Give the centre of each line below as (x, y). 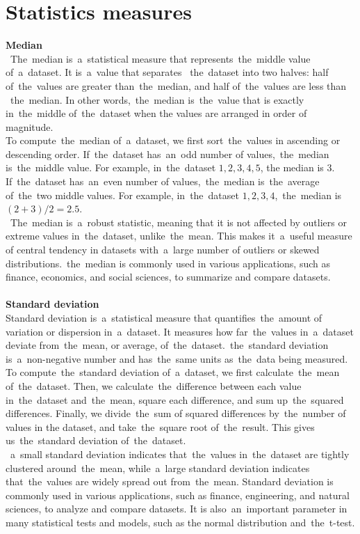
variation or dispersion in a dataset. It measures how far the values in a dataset (180, 331)
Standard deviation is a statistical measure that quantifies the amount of (164, 317)
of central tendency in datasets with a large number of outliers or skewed (163, 250)
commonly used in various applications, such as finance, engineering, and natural (178, 495)
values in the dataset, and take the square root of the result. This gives (160, 426)
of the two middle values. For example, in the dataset (122, 195)
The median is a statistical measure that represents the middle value (160, 58)
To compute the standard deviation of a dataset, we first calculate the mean (173, 372)
